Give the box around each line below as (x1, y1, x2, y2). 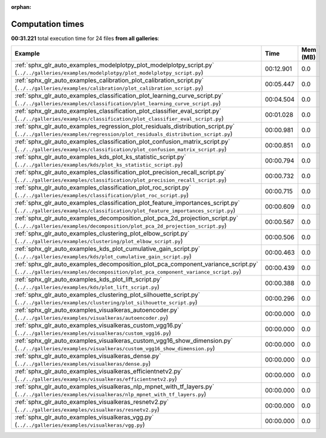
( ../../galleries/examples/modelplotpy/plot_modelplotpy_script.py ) (14, 69, 204, 77)
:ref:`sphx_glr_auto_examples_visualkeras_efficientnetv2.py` (14, 367, 183, 376)
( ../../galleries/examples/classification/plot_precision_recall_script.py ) (14, 176, 227, 184)
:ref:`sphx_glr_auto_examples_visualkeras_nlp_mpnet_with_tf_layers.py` (14, 382, 214, 391)
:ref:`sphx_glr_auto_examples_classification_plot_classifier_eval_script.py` (14, 107, 222, 115)
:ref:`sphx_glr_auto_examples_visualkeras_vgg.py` (14, 413, 154, 421)
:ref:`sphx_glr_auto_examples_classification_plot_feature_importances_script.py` (14, 199, 240, 207)
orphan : (11, 4, 32, 10)
